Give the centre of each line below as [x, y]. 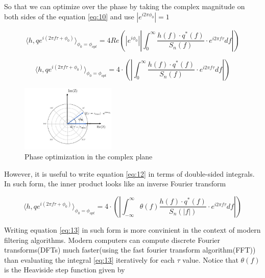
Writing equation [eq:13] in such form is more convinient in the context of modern [132, 229]
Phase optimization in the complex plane [89, 157]
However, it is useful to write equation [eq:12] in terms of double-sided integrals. [129, 173]
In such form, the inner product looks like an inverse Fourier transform [115, 184]
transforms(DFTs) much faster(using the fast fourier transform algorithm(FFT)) [130, 250]
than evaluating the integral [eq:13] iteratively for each [89, 259]
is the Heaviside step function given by [65, 270]
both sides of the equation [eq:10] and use [69, 16]
